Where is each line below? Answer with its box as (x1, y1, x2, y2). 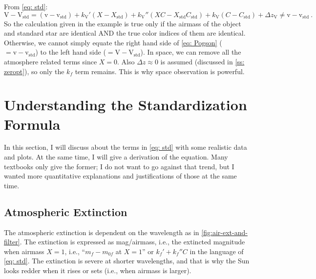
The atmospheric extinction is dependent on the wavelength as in (4, 227, 199, 237)
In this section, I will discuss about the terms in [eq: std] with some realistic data (4, 142, 247, 152)
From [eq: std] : (4, 1, 48, 11)
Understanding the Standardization (4, 95, 247, 115)
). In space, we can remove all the (140, 47, 241, 57)
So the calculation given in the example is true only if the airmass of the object (4, 18, 241, 28)
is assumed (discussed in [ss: (160, 56, 245, 66)
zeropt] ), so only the (4, 66, 64, 76)
